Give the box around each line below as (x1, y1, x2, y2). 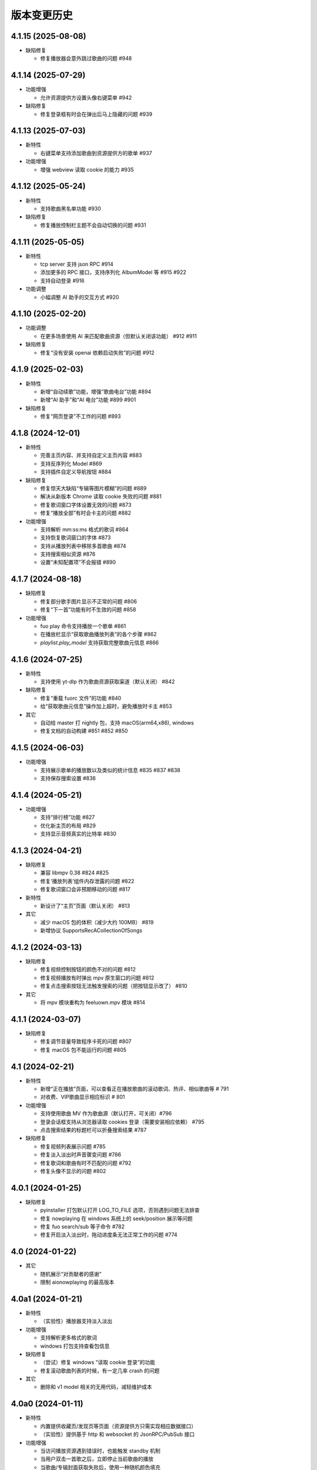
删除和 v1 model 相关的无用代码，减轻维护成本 (40, 1384, 153, 1391)
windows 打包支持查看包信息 (40, 1342, 110, 1349)
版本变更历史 (11, 9, 73, 22)
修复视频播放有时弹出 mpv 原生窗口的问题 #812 (40, 974, 155, 981)
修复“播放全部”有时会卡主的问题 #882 (40, 509, 131, 517)
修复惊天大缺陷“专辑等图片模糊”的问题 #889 (40, 485, 147, 492)
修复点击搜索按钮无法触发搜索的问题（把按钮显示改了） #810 (40, 983, 187, 990)
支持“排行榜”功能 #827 (40, 814, 95, 821)
